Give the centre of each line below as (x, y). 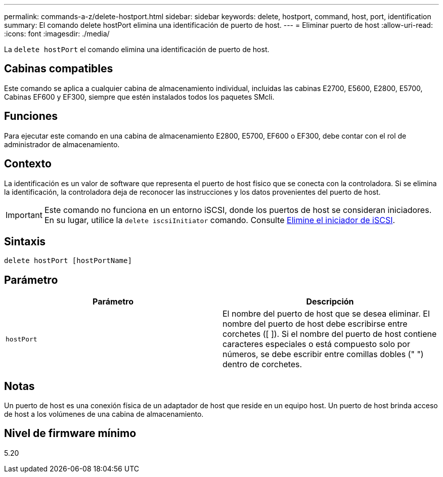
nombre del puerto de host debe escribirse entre (315, 324)
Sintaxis (25, 241)
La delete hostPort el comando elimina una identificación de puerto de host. (137, 49)
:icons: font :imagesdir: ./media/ (57, 34)
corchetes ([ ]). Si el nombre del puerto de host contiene (330, 334)
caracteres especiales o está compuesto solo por (316, 344)
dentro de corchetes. (262, 364)
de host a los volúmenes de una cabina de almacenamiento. (104, 414)
